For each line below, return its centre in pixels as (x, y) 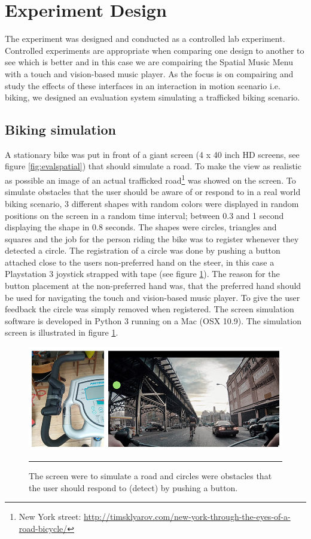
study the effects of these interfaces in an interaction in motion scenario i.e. (143, 85)
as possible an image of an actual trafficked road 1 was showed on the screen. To (150, 179)
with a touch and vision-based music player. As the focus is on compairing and (149, 73)
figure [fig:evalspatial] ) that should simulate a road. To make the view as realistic (153, 166)
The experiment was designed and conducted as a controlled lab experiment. (145, 39)
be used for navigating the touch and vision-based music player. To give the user (153, 297)
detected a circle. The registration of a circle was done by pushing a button (143, 250)
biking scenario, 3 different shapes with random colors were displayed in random (152, 203)
